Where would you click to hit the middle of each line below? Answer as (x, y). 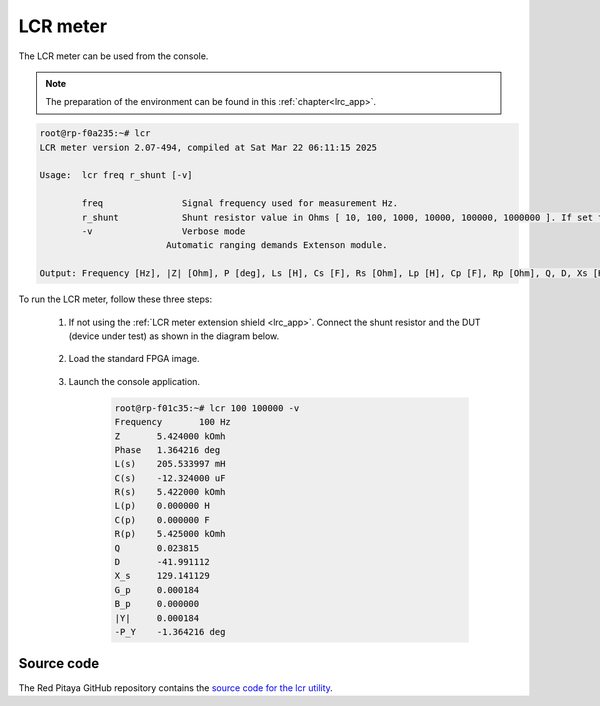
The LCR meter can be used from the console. (113, 56)
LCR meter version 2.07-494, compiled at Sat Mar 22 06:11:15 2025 (208, 147)
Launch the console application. (134, 381)
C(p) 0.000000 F (162, 519)
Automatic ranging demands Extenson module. (276, 245)
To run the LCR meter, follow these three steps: (115, 299)
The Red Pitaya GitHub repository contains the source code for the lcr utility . (176, 687)
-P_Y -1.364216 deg (170, 631)
